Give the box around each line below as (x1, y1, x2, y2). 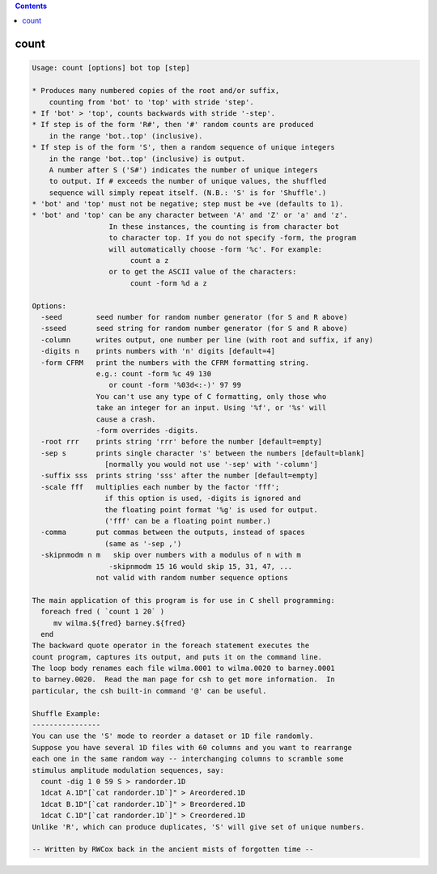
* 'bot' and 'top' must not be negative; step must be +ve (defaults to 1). (32, 199, 344, 209)
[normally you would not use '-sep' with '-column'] (104, 460, 319, 469)
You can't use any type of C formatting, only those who (95, 392, 327, 401)
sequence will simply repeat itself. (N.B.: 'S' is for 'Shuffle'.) (49, 188, 327, 197)
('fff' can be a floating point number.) (104, 516, 271, 526)
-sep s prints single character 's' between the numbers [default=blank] (40, 448, 366, 457)
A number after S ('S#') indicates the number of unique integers (49, 165, 319, 174)
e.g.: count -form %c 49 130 (95, 369, 212, 378)
